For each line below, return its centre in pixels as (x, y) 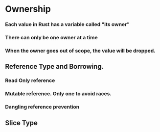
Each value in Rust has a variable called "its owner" (68, 25)
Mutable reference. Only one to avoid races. (58, 94)
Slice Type (22, 123)
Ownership (28, 9)
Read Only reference (30, 80)
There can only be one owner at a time (51, 38)
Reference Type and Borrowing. (55, 66)
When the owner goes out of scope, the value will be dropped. (80, 51)
